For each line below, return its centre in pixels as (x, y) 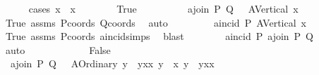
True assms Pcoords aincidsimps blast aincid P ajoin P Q (159, 36)
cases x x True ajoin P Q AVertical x (163, 8)
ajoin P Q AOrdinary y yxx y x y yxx (112, 63)
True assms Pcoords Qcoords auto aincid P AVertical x (156, 22)
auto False (58, 49)
